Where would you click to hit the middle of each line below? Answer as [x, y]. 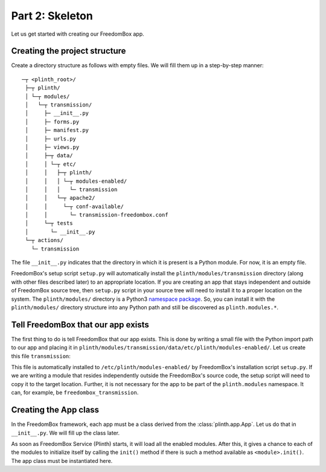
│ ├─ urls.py [51, 139]
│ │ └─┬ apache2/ [60, 198]
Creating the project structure [69, 51]
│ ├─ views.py [52, 147]
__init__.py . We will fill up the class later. [66, 433]
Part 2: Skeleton [52, 16]
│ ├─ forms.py [52, 122]
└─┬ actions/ [44, 240]
